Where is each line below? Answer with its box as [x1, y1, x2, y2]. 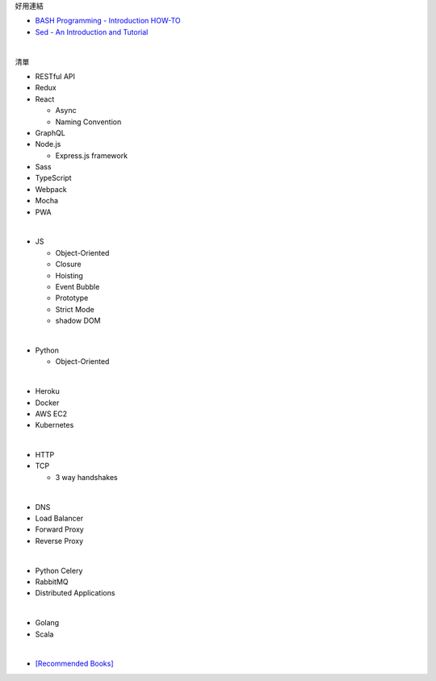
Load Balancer [35, 513, 84, 524]
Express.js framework [55, 150, 128, 161]
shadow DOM [55, 315, 101, 326]
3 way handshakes [55, 472, 118, 482]
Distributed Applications [35, 588, 115, 598]
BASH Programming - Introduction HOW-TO [35, 16, 181, 26]
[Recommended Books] [35, 658, 114, 669]
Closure [55, 259, 82, 269]
